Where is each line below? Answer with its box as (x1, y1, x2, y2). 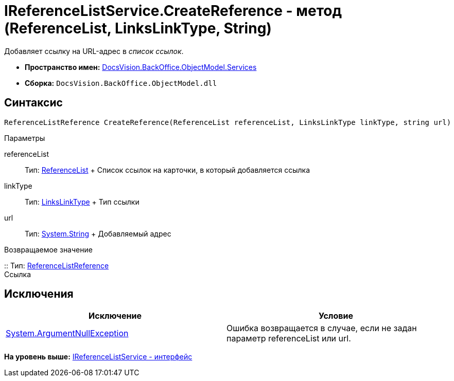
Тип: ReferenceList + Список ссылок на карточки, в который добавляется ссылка (25, 165, 310, 174)
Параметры (4, 133, 45, 142)
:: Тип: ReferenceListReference (4, 261, 109, 270)
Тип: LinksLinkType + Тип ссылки (25, 197, 139, 206)
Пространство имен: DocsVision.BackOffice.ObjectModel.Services (25, 62, 257, 71)
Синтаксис (4, 96, 63, 110)
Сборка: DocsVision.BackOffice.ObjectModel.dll (25, 78, 217, 87)
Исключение (89, 311, 142, 321)
